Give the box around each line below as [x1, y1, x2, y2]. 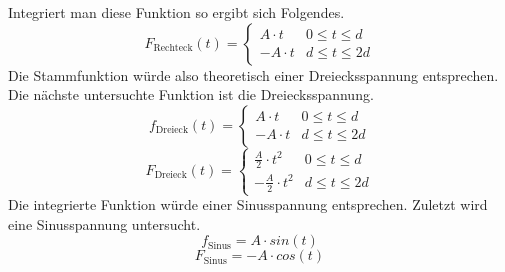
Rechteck [153, 43, 193, 54]
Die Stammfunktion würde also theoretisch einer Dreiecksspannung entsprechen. [8, 64, 499, 85]
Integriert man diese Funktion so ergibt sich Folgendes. [8, 2, 345, 22]
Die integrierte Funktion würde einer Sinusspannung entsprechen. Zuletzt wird [8, 194, 488, 215]
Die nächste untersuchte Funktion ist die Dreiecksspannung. [8, 84, 374, 105]
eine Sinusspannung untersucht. [8, 213, 201, 234]
